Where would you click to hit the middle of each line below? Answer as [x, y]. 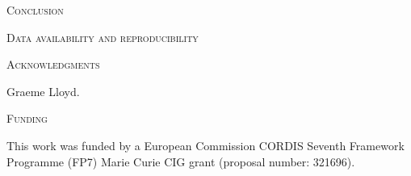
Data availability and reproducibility [103, 37]
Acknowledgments [53, 64]
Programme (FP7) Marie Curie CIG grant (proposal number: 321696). [181, 161]
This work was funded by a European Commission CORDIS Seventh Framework [205, 145]
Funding [27, 118]
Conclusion [35, 10]
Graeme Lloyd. [43, 91]
